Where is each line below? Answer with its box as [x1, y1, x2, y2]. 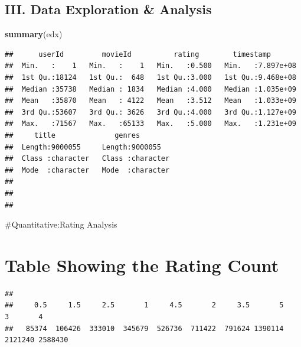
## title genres [5, 131, 140, 140]
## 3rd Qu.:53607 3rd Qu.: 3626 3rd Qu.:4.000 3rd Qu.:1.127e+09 [5, 108, 296, 116]
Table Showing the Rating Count [5, 252, 279, 277]
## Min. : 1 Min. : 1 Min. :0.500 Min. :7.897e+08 [5, 61, 296, 70]
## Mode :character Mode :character [5, 166, 170, 174]
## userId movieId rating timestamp [5, 50, 271, 59]
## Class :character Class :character [5, 154, 170, 163]
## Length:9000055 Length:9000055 [5, 142, 161, 151]
